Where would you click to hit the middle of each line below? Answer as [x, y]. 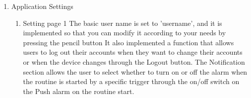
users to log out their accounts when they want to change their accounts [133, 52]
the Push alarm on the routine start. [79, 91]
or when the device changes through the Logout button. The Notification [134, 61]
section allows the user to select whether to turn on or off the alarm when [135, 71]
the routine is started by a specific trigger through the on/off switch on [131, 81]
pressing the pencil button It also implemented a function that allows [128, 42]
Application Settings [42, 6]
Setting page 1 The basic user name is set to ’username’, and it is [123, 23]
